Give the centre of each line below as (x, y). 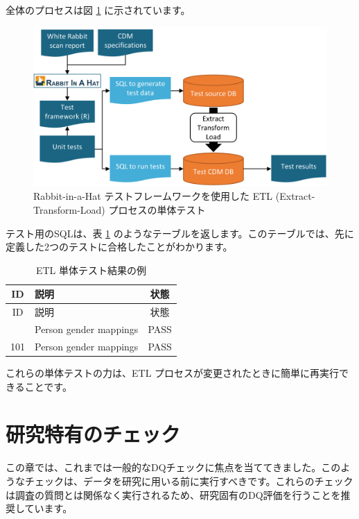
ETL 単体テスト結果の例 (91, 270)
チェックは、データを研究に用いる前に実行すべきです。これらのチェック (189, 480)
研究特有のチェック (93, 434)
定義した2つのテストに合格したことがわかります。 (119, 247)
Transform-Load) (69, 210)
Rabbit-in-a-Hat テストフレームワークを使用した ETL (153, 196)
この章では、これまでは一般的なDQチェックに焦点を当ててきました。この (173, 467)
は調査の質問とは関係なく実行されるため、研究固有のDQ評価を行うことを (173, 494)
